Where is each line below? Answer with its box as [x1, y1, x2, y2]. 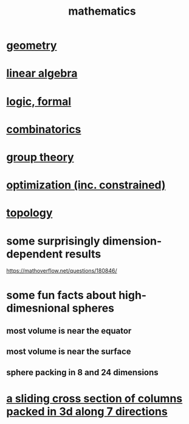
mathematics [67, 4, 137, 18]
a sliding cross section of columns [6, 392, 183, 405]
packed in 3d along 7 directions [6, 404, 168, 419]
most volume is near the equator [6, 325, 132, 336]
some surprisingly [6, 234, 100, 248]
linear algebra [6, 66, 78, 81]
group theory [6, 150, 74, 164]
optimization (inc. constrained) [6, 178, 166, 192]
